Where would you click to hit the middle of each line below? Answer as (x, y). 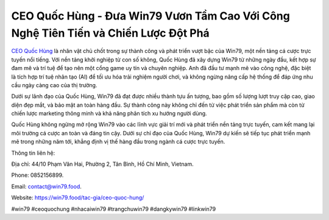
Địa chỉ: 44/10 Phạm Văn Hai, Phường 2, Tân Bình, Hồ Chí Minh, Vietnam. (103, 164)
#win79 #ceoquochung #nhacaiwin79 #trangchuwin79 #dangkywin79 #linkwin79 (114, 209)
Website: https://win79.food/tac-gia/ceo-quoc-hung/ (78, 197)
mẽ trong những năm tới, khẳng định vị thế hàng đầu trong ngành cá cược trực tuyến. (118, 142)
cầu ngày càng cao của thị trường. (54, 85)
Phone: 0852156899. (37, 175)
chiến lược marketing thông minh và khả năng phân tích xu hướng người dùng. (109, 113)
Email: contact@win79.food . (47, 186)
